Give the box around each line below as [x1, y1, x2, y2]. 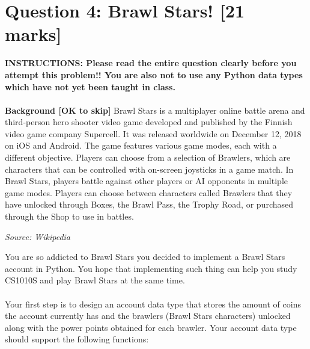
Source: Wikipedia [5, 230, 71, 242]
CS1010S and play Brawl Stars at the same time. [5, 274, 185, 286]
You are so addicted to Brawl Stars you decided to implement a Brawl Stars [5, 250, 285, 263]
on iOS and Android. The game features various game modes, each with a [5, 139, 277, 152]
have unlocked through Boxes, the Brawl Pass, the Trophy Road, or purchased [5, 198, 294, 211]
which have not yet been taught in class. [5, 80, 175, 93]
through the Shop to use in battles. [5, 210, 134, 223]
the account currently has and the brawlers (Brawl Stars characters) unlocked [5, 309, 291, 322]
